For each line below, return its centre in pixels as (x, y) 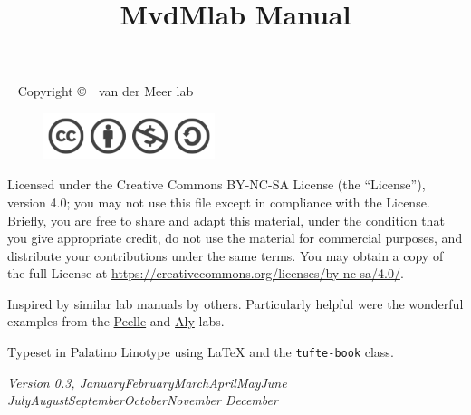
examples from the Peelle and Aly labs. (116, 321)
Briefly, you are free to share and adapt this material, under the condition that (226, 220)
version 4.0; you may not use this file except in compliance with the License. (219, 202)
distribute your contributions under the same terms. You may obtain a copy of (226, 255)
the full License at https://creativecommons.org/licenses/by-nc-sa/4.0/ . (206, 273)
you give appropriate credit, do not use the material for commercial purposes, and (235, 238)
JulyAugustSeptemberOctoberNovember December (143, 400)
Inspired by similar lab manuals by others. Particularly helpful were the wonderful (235, 303)
